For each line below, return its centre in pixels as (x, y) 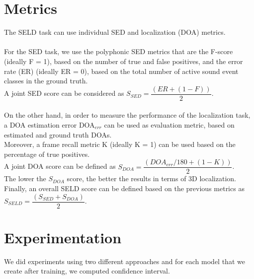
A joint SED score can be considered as (64, 93)
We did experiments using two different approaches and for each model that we (125, 261)
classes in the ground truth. (46, 81)
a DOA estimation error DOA (49, 124)
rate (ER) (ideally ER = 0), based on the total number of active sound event (121, 71)
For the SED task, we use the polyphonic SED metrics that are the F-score (119, 51)
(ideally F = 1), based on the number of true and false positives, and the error (124, 61)
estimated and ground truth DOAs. (58, 134)
